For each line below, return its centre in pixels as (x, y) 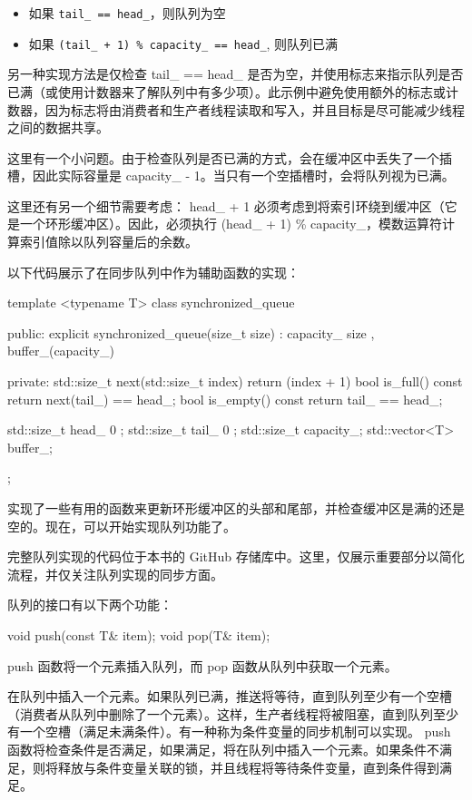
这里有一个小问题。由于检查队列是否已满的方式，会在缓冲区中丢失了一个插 (230, 157)
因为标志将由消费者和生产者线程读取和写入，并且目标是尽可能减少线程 (255, 109)
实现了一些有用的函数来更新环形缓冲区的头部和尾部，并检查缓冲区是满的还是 (236, 508)
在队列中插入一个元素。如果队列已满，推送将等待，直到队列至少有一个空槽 (230, 696)
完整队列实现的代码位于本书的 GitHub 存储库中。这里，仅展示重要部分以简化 (236, 556)
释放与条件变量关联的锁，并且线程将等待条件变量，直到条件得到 (248, 767)
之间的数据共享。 (58, 127)
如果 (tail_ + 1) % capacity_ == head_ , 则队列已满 (183, 43)
